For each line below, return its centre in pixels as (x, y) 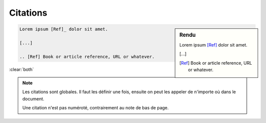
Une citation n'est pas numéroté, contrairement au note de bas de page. (96, 108)
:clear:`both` (21, 69)
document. (33, 98)
